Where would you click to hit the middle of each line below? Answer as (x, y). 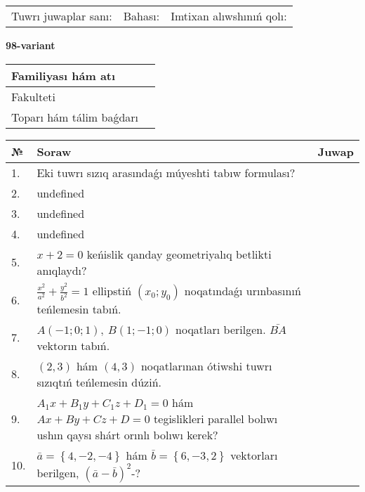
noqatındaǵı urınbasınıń (243, 290)
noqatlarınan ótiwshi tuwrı (206, 365)
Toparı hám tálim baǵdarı (75, 117)
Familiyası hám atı (64, 75)
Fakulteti (33, 96)
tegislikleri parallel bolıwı (216, 418)
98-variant (31, 45)
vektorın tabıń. (73, 345)
